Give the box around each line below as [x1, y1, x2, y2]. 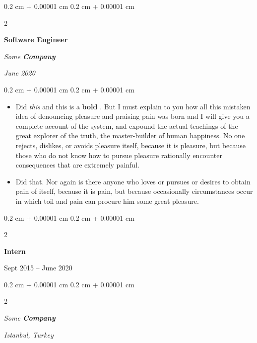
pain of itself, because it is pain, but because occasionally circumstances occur [15, 186, 253, 196]
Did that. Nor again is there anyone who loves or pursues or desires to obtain [15, 176, 251, 186]
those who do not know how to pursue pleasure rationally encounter [15, 150, 222, 160]
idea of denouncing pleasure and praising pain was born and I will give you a [15, 111, 250, 121]
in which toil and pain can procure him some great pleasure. [15, 195, 199, 206]
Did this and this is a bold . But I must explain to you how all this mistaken [15, 101, 251, 111]
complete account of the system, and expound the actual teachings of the [15, 120, 238, 131]
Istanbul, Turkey [4, 329, 54, 340]
